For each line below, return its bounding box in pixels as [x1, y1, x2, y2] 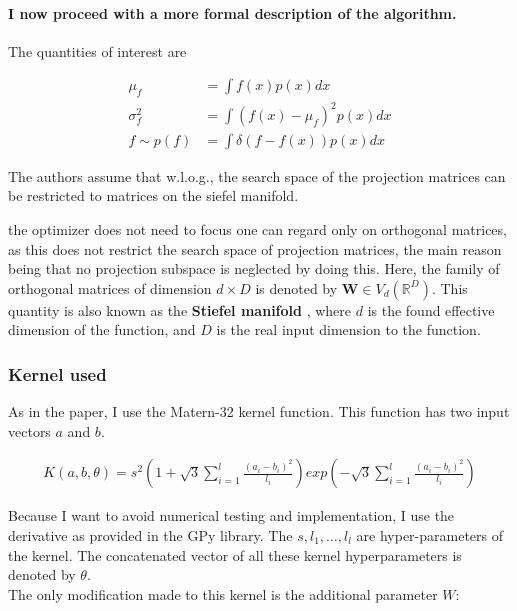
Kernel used [8, 361, 107, 386]
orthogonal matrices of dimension [8, 277, 212, 298]
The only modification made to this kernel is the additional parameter [8, 583, 438, 604]
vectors [8, 420, 51, 441]
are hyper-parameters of [356, 524, 504, 545]
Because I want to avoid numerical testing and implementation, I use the [8, 505, 455, 526]
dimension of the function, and [8, 319, 196, 340]
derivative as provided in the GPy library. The [8, 524, 293, 545]
